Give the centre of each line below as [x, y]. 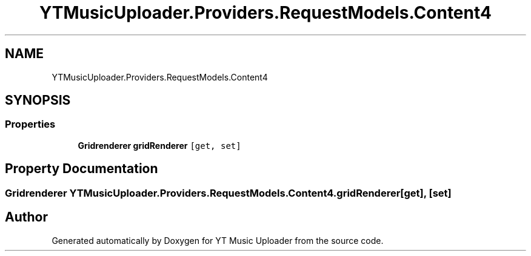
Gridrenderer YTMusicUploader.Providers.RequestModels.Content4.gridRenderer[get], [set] [228, 193]
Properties [30, 124]
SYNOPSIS [38, 100]
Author [26, 217]
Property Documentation [82, 169]
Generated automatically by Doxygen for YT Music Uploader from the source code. [218, 240]
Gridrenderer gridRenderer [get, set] [159, 145]
